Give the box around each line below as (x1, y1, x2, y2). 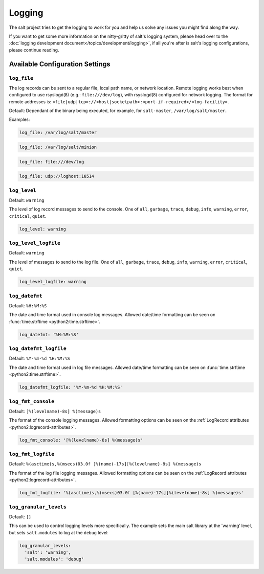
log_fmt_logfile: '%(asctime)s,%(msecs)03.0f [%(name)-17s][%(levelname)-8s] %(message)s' (19, 490, 244, 496)
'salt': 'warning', (24, 550, 71, 555)
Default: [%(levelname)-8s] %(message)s (9, 408, 101, 414)
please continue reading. (9, 47, 59, 53)
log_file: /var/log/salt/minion (19, 144, 97, 150)
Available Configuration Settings (9, 60, 110, 68)
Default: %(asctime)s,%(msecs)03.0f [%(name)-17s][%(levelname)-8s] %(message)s (9, 461, 201, 467)
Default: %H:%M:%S (9, 302, 47, 308)
